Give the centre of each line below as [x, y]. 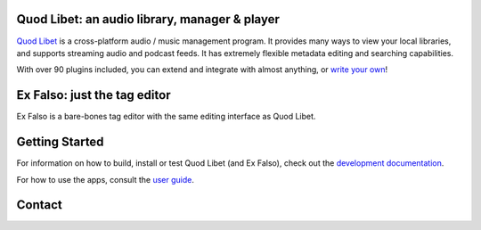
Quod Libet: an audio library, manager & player [148, 19]
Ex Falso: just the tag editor [94, 95]
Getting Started [60, 142]
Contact [39, 205]
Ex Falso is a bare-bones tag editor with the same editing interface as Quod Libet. [166, 117]
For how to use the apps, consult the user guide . [106, 179]
